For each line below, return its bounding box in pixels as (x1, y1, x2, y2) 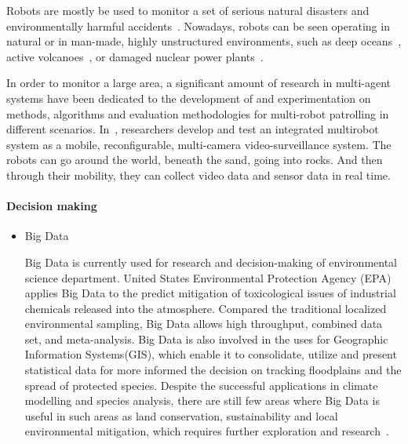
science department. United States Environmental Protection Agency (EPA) (24, 269, 392, 286)
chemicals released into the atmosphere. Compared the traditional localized (24, 300, 387, 316)
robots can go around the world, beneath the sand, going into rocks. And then (6, 151, 383, 168)
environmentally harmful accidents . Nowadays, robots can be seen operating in (6, 17, 390, 34)
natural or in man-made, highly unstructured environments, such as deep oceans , (6, 33, 402, 49)
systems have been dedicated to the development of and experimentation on (6, 89, 371, 106)
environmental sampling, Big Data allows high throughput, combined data (24, 315, 383, 332)
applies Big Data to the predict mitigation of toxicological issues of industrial (24, 285, 396, 301)
